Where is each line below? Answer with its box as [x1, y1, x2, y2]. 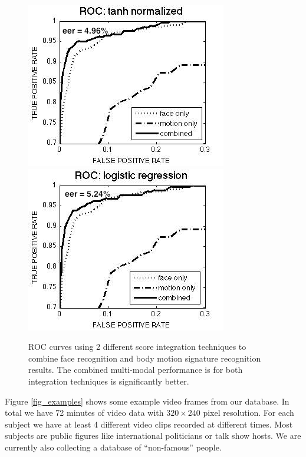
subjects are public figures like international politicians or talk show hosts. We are [5, 429, 301, 442]
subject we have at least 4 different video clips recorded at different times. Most [5, 418, 293, 430]
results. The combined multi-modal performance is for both [28, 363, 243, 376]
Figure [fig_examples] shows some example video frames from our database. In [5, 395, 289, 407]
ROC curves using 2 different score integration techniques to [28, 340, 246, 353]
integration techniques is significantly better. [28, 375, 189, 387]
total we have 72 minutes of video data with [5, 406, 164, 419]
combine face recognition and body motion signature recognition [28, 352, 261, 364]
